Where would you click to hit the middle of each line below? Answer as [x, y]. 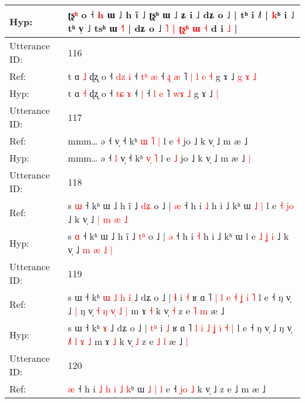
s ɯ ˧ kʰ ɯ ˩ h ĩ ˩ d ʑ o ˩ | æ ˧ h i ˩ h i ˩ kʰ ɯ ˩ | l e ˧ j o [181, 205]
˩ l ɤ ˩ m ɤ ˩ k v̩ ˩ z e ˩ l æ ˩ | [128, 341]
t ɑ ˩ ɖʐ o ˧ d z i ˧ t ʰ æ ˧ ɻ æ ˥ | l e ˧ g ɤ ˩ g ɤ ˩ [162, 76]
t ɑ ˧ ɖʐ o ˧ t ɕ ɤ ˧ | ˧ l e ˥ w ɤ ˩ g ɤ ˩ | [143, 93]
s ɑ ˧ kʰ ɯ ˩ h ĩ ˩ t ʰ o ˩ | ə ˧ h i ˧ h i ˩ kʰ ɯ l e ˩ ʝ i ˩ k [178, 236]
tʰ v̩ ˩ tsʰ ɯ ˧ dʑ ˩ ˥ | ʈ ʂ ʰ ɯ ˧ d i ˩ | [152, 28]
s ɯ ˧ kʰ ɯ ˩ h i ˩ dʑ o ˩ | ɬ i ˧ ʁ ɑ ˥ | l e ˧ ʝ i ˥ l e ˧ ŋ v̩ [179, 297]
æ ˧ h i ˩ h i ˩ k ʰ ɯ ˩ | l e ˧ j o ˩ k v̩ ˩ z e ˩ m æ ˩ [167, 389]
